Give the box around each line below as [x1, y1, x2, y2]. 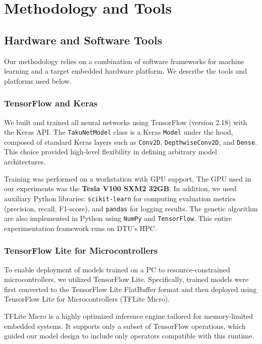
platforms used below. [4, 75, 72, 86]
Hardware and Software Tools [4, 32, 163, 47]
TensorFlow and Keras [4, 97, 97, 109]
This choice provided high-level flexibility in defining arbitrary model [4, 146, 217, 157]
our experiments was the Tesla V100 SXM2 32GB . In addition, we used [4, 183, 237, 194]
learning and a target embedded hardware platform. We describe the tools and [4, 66, 247, 76]
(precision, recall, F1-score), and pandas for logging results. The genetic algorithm [4, 203, 258, 213]
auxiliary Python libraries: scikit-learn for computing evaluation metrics [4, 193, 236, 203]
